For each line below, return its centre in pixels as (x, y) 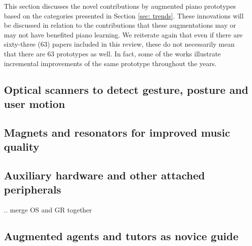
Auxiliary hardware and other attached (105, 175)
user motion (35, 103)
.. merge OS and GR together (48, 210)
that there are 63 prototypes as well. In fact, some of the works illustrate (112, 53)
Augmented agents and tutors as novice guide (121, 236)
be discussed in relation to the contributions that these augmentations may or (120, 25)
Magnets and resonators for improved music (117, 132)
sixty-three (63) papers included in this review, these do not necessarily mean (119, 44)
